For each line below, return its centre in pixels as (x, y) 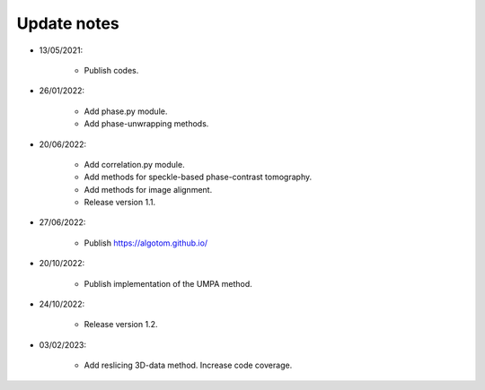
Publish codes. (111, 70)
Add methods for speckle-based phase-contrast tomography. (198, 177)
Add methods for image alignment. (148, 189)
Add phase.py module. (126, 111)
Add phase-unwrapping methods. (146, 124)
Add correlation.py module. (134, 164)
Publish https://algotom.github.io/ (146, 243)
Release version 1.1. (120, 203)
